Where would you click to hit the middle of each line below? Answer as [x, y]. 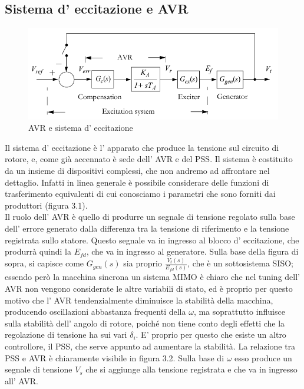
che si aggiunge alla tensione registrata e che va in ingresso [191, 369]
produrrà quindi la [38, 251]
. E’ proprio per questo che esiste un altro [211, 334]
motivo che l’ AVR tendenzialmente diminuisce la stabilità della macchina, [139, 300]
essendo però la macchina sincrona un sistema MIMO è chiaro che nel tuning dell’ [152, 277]
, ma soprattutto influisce [239, 311]
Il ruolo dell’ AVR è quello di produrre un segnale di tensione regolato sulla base [150, 217]
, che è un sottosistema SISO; [240, 263]
